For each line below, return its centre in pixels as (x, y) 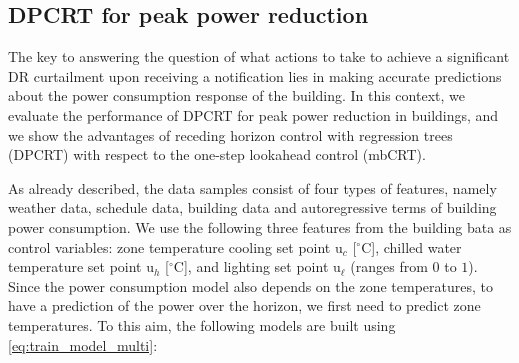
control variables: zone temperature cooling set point (169, 246)
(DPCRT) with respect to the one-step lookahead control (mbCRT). (217, 154)
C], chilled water (411, 246)
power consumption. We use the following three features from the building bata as (260, 226)
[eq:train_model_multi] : (83, 344)
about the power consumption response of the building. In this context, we (236, 95)
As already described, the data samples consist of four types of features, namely (252, 187)
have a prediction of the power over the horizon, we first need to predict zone (244, 305)
